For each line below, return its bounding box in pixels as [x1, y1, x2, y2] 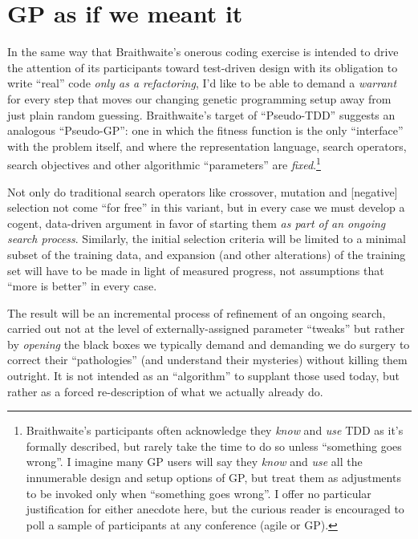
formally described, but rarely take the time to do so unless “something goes [26, 437, 402, 454]
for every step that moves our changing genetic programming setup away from [7, 90, 392, 107]
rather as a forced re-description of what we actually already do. [7, 383, 323, 399]
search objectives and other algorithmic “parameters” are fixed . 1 [7, 154, 321, 172]
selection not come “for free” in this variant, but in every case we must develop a [7, 199, 405, 216]
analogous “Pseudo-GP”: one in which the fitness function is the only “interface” [7, 122, 404, 139]
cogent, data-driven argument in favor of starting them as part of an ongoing [7, 214, 386, 231]
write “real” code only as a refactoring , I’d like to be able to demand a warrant [7, 75, 397, 91]
